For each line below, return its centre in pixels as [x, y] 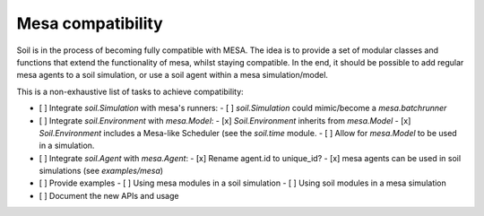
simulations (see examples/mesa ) [101, 171]
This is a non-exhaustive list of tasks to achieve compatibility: [130, 91]
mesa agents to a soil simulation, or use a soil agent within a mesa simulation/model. [173, 75]
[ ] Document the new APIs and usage [109, 195]
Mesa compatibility [90, 23]
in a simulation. [67, 146]
